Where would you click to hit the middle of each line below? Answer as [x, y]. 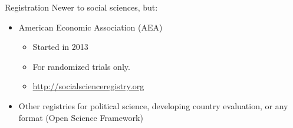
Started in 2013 [60, 47]
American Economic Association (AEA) [90, 27]
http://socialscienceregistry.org [88, 86]
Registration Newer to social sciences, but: [81, 7]
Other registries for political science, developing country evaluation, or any [153, 105]
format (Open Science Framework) [81, 117]
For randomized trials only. [81, 66]
